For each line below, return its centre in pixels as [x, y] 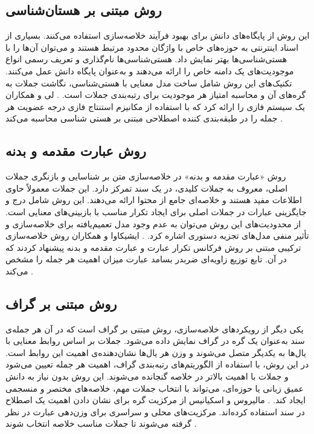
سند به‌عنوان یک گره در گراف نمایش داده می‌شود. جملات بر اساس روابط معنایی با [155, 341]
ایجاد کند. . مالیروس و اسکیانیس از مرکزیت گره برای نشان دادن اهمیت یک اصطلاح [156, 400]
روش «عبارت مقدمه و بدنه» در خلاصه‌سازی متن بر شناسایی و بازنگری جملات [146, 176]
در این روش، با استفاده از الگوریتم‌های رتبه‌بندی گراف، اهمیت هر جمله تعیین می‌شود [157, 364]
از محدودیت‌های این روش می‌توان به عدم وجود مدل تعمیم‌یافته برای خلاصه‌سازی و [153, 223]
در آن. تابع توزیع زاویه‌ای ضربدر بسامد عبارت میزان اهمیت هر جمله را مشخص [146, 259]
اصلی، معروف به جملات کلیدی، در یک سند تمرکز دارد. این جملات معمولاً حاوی [147, 188]
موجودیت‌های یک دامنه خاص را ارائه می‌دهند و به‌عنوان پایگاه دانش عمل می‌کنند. [150, 70]
